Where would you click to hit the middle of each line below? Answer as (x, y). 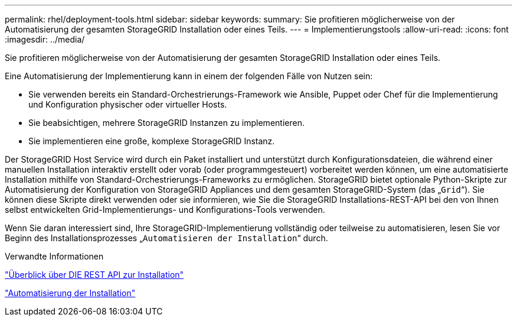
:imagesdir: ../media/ (45, 39)
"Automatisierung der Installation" (70, 293)
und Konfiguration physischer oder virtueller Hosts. (128, 104)
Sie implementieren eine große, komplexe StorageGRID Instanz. (152, 141)
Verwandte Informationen (54, 256)
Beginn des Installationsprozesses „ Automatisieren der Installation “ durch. (166, 238)
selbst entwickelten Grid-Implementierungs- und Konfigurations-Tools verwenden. (165, 210)
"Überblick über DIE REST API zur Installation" (94, 275)
